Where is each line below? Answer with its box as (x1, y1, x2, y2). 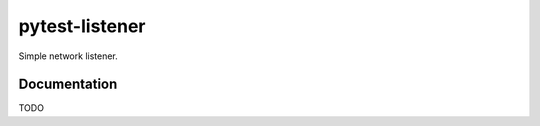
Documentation (18, 76, 118, 93)
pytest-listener (18, 15, 146, 37)
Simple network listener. (18, 50, 119, 62)
